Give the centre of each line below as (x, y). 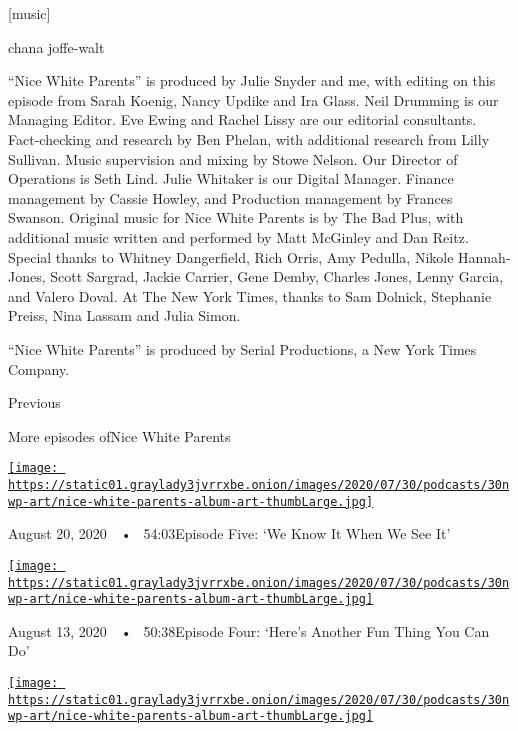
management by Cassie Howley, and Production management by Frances (230, 197)
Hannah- (484, 256)
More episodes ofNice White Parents (119, 435)
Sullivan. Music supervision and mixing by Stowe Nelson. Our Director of (233, 158)
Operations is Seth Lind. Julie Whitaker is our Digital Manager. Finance (231, 178)
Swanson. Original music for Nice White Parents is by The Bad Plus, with (236, 217)
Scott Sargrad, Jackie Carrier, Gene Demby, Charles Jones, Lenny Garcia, (277, 276)
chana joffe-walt (56, 46)
